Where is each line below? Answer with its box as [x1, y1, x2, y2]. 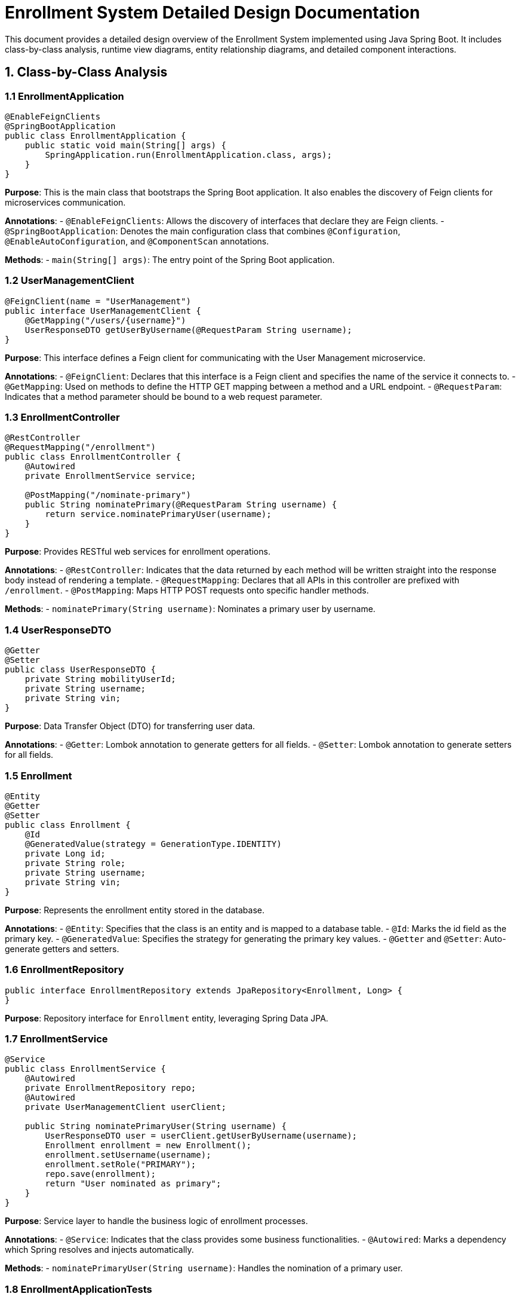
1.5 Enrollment [5, 769, 72, 782]
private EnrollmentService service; [24, 471, 196, 481]
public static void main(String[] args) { [24, 140, 226, 150]
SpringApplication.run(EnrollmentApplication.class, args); [45, 149, 332, 160]
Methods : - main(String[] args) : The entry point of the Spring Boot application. [5, 254, 335, 265]
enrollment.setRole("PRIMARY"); [45, 1160, 196, 1170]
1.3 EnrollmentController [5, 411, 120, 424]
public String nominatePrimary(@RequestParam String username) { [24, 500, 337, 510]
